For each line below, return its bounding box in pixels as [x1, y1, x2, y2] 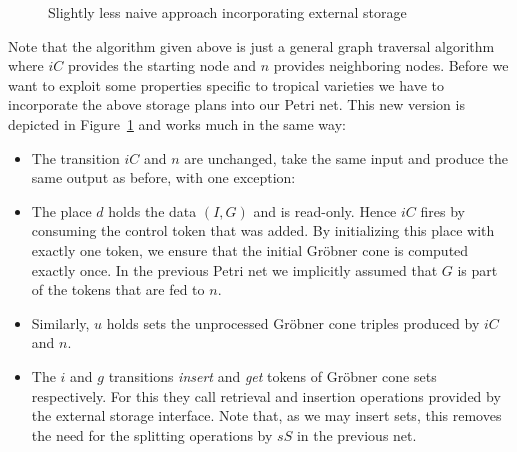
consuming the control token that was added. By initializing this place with [31, 220, 495, 241]
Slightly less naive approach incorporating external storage [48, 2, 407, 22]
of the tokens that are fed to [31, 279, 205, 300]
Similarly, [31, 312, 90, 333]
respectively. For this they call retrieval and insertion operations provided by [31, 385, 501, 406]
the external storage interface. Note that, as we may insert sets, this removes [31, 405, 502, 426]
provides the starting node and [68, 55, 257, 76]
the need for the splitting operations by [31, 424, 273, 445]
